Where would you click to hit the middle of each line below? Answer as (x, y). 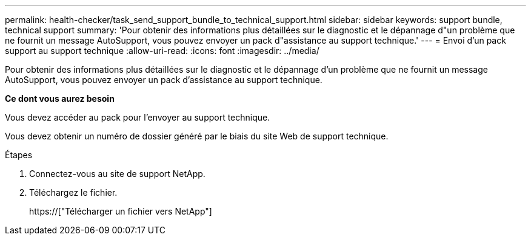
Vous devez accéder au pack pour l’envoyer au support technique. (138, 117)
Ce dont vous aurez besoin (60, 98)
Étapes (19, 155)
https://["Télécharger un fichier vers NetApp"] (121, 211)
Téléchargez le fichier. (73, 192)
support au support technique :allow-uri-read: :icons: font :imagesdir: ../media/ (162, 51)
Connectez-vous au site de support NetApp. (117, 174)
